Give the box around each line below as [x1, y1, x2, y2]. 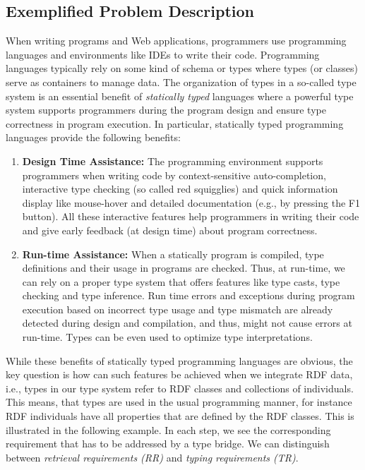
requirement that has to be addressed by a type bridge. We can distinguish [6, 436, 330, 451]
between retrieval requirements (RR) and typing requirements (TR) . [6, 450, 299, 464]
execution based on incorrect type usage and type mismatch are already [22, 301, 333, 316]
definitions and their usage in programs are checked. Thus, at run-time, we [22, 260, 345, 275]
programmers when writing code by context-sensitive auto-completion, [22, 167, 326, 182]
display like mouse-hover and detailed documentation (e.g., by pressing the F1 [22, 195, 360, 210]
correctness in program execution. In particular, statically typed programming [6, 116, 344, 131]
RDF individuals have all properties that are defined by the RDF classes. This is [6, 409, 354, 423]
